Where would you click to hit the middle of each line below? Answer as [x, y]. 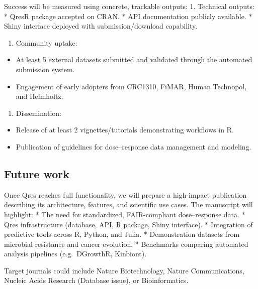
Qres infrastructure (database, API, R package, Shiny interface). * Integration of [128, 224]
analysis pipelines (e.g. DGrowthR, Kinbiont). [75, 254]
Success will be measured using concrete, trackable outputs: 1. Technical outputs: [129, 6]
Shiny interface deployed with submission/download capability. [101, 26]
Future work [37, 173]
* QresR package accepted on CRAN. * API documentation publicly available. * [128, 16]
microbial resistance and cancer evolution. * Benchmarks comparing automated [126, 244]
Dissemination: [38, 113]
